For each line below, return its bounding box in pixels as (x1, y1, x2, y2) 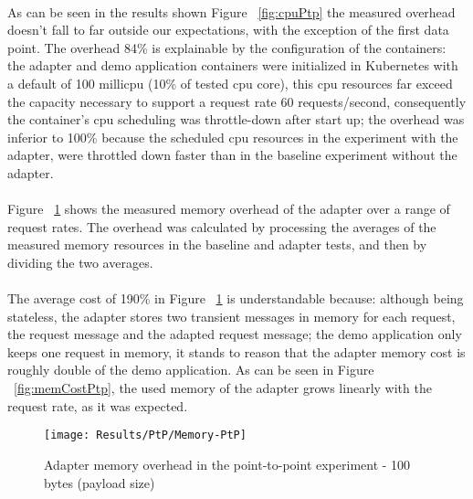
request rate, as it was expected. (7, 396, 188, 415)
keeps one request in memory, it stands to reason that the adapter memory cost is (7, 342, 466, 361)
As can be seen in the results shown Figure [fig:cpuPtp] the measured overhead (7, 2, 456, 21)
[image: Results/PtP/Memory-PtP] (44, 429, 247, 442)
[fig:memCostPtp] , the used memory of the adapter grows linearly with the (14, 378, 432, 398)
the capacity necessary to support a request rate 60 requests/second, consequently (7, 91, 467, 111)
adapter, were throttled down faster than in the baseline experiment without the (7, 145, 457, 165)
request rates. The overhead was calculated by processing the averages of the (7, 217, 436, 236)
